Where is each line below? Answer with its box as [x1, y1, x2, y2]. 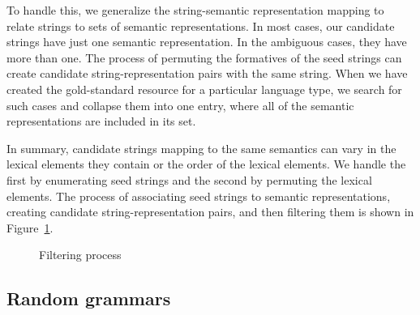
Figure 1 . [6, 219, 54, 236]
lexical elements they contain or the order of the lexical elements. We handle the [6, 155, 406, 172]
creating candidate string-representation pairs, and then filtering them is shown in [6, 203, 414, 220]
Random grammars [6, 286, 171, 311]
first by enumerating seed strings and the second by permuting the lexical [6, 171, 372, 188]
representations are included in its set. [6, 113, 196, 130]
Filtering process [39, 246, 122, 263]
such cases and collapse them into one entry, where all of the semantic [6, 96, 354, 113]
